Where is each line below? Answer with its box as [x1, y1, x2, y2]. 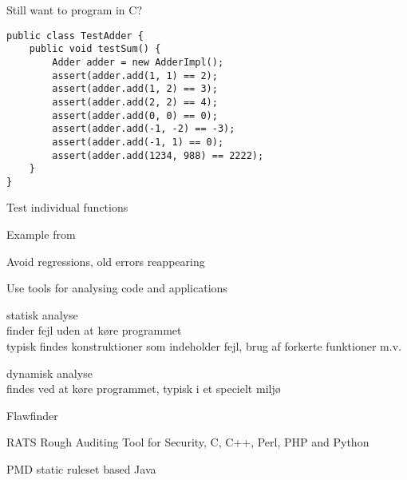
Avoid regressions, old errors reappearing [6, 252, 205, 269]
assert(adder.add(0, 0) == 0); [52, 109, 218, 121]
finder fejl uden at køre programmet [6, 322, 182, 339]
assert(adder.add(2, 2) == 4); [52, 96, 218, 108]
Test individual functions [6, 199, 128, 216]
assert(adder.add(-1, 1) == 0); [52, 136, 224, 148]
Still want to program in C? [6, 2, 143, 18]
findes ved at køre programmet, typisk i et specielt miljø [6, 380, 281, 397]
